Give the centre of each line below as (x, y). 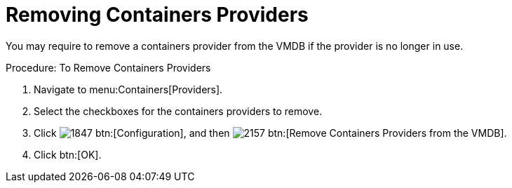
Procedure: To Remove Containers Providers (108, 67)
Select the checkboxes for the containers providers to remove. (178, 111)
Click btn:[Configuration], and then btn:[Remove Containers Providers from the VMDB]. (270, 133)
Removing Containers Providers (157, 15)
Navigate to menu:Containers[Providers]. (128, 89)
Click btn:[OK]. (68, 154)
